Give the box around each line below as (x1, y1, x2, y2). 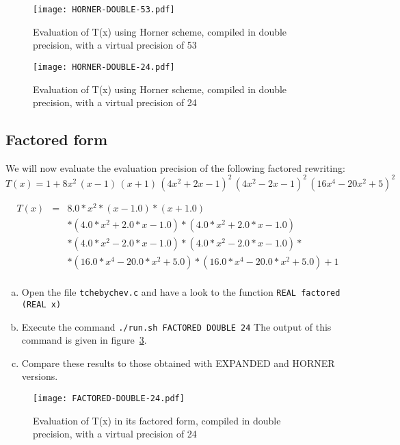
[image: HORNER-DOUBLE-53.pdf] (33, 5, 175, 14)
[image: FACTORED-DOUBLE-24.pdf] (33, 393, 185, 403)
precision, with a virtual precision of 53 (33, 38, 197, 52)
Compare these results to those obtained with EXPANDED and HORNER (21, 355, 335, 370)
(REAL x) (21, 299, 62, 309)
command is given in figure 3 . (21, 333, 147, 347)
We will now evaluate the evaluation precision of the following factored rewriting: (5, 160, 345, 175)
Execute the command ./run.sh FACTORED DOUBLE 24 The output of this (21, 319, 332, 333)
